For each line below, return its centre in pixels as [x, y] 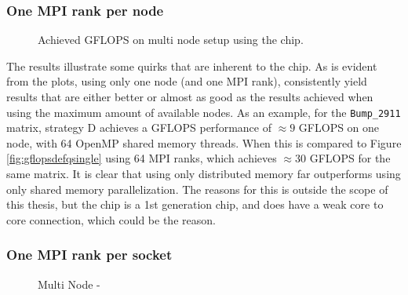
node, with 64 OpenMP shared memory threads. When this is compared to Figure [204, 142]
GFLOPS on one [339, 127]
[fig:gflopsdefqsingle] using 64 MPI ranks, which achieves [142, 158]
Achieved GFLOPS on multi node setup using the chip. [171, 40]
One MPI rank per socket [89, 255]
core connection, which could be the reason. [111, 219]
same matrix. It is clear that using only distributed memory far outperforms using [204, 174]
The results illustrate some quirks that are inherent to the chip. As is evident [192, 66]
